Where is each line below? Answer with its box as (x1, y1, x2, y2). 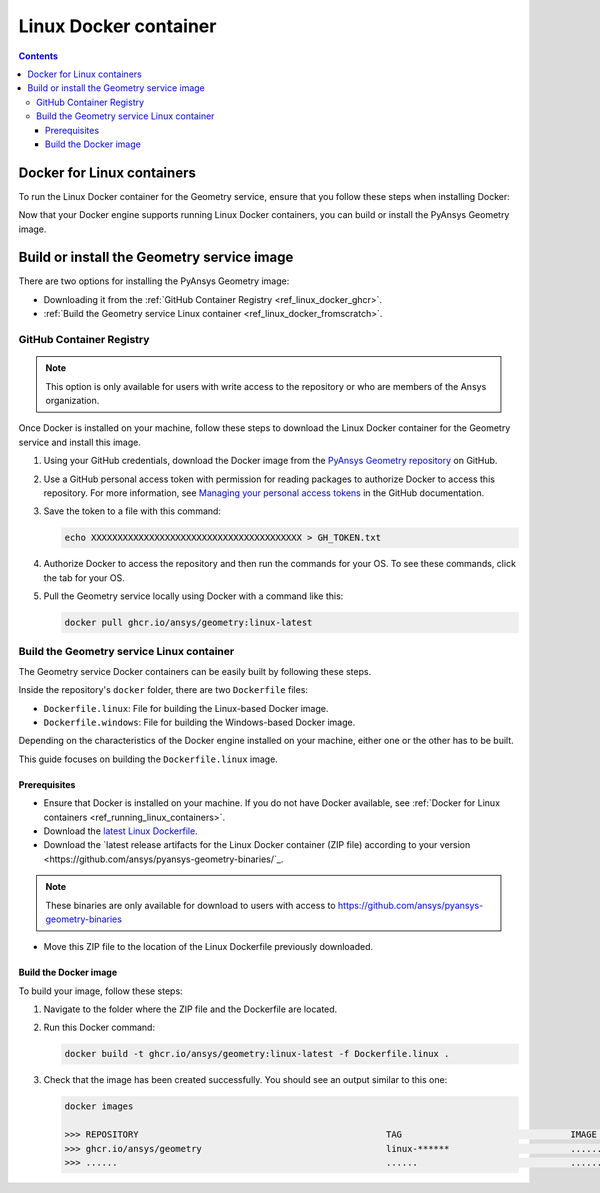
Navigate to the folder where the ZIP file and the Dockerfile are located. (43, 1003, 338, 1015)
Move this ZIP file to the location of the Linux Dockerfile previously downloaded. (43, 941, 374, 953)
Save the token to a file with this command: (43, 505, 222, 517)
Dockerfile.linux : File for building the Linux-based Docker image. (43, 702, 329, 714)
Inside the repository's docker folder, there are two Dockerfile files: (18, 684, 309, 696)
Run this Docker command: (43, 1021, 155, 1034)
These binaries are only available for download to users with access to (45, 899, 336, 911)
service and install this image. (18, 436, 142, 448)
